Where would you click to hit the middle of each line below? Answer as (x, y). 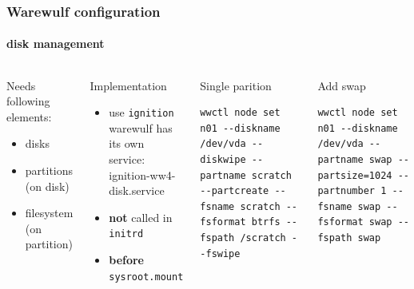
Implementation (128, 85)
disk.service (137, 190)
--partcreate (235, 191)
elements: (29, 116)
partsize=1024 (355, 175)
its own (127, 143)
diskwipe (223, 160)
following (28, 101)
